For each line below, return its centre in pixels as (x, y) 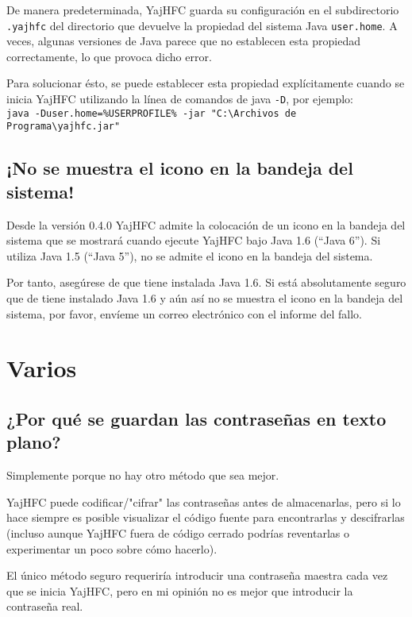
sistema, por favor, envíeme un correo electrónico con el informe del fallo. (184, 313)
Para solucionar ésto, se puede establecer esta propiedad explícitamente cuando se (206, 83)
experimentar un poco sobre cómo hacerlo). (112, 548)
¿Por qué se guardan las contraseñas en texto (196, 418)
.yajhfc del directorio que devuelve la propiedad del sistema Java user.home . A (202, 25)
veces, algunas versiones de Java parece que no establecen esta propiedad (183, 41)
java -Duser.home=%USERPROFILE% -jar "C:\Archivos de (152, 113)
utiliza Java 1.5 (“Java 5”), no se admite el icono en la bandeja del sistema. (190, 255)
